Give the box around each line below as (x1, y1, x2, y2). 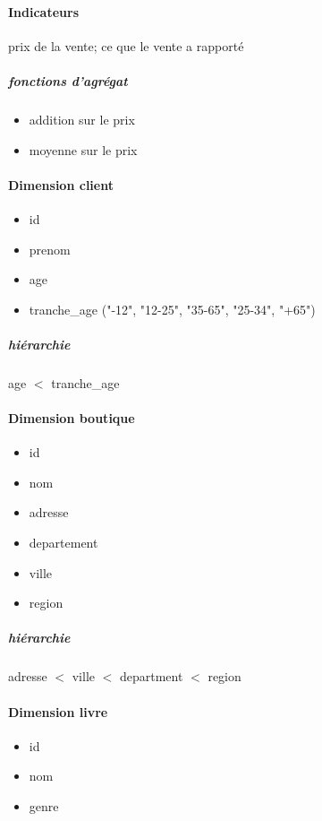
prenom (29, 239, 71, 258)
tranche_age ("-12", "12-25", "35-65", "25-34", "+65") (29, 299, 316, 318)
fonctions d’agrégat (8, 71, 128, 90)
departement (29, 533, 98, 552)
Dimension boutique (8, 409, 135, 428)
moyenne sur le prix (29, 140, 138, 159)
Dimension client (8, 175, 114, 194)
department (119, 667, 183, 686)
